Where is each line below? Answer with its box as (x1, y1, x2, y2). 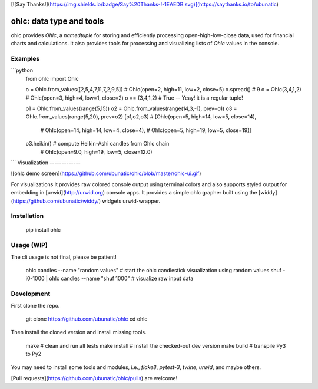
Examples (11, 55, 40, 63)
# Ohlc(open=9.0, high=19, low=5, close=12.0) (40, 148, 153, 156)
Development (11, 289, 51, 298)
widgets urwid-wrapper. (102, 197, 161, 205)
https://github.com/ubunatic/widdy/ (12, 197, 100, 205)
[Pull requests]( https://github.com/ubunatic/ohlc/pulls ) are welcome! (11, 374, 178, 381)
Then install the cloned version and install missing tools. (11, 329, 147, 336)
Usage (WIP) (11, 241, 48, 249)
